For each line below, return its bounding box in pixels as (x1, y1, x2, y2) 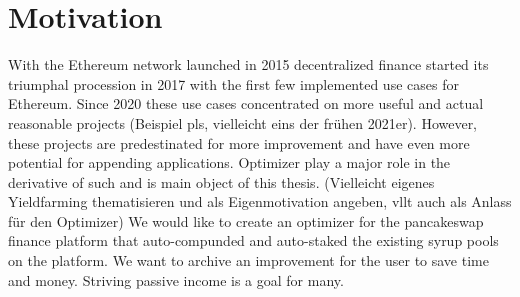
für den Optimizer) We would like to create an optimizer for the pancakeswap (8, 210, 484, 231)
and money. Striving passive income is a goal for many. (8, 269, 344, 290)
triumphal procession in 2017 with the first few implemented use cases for (8, 73, 459, 94)
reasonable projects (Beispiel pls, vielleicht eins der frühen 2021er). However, (8, 112, 478, 133)
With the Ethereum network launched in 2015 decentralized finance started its (8, 54, 489, 75)
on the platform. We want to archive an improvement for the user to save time (8, 250, 489, 271)
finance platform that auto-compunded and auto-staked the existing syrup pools (8, 230, 499, 251)
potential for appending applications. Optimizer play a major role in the (8, 152, 451, 173)
